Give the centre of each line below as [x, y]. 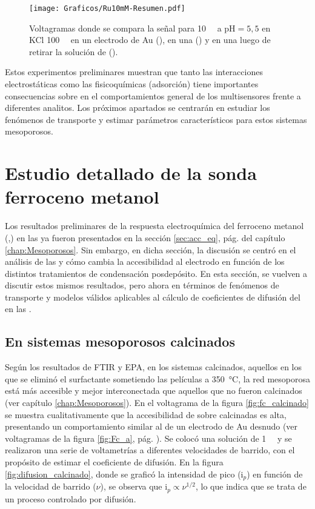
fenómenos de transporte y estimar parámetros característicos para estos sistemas [156, 119]
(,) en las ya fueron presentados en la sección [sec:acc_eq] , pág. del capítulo [145, 237]
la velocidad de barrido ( [51, 486]
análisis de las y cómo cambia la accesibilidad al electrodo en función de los [145, 261]
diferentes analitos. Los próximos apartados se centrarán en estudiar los [138, 108]
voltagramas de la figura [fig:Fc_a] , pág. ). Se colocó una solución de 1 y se [148, 438]
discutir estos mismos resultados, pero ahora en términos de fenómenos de [142, 285]
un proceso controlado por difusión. [71, 498]
